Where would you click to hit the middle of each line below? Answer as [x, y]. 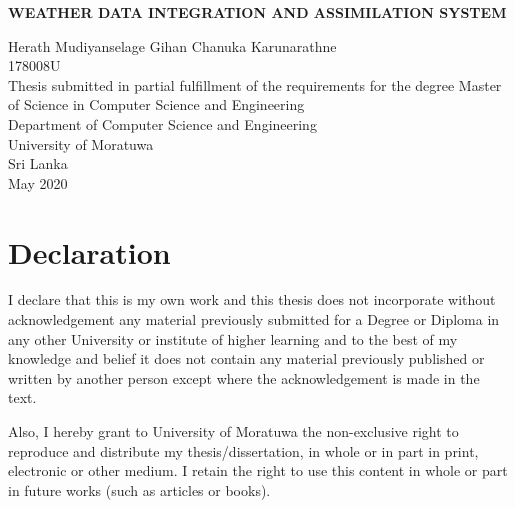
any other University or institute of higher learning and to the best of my [233, 338]
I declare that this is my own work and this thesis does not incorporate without [252, 299]
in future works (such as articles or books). [139, 489]
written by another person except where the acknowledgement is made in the [244, 377]
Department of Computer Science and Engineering [162, 123]
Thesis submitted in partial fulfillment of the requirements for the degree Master [255, 84]
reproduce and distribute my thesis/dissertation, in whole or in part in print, [243, 450]
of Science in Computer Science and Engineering [156, 104]
